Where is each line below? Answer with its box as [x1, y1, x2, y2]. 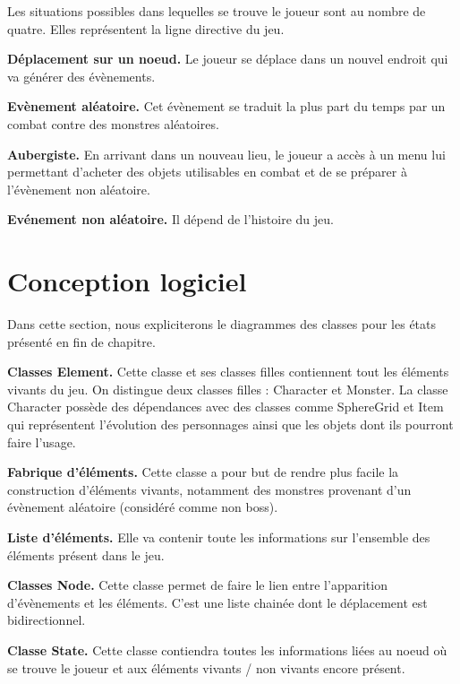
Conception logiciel [7, 263, 247, 299]
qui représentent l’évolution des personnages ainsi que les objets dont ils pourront [7, 415, 454, 434]
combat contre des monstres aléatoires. [7, 114, 219, 133]
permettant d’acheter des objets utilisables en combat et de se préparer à [7, 162, 407, 181]
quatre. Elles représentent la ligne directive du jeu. [7, 19, 285, 38]
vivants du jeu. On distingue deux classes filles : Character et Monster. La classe [7, 379, 448, 398]
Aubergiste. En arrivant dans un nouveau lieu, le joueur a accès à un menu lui [7, 144, 446, 163]
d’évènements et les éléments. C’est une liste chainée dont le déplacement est [7, 593, 428, 611]
